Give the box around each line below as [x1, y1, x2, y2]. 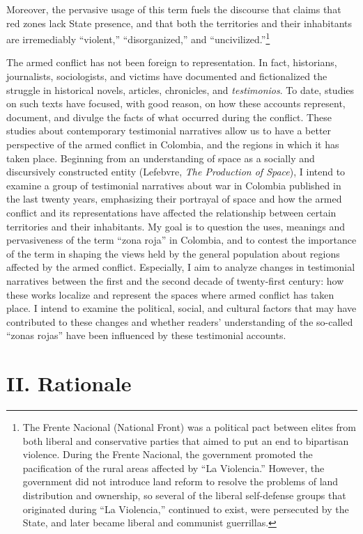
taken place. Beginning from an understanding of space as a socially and [6, 150, 315, 165]
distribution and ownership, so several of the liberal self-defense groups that [22, 488, 346, 502]
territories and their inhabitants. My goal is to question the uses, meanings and [6, 219, 346, 233]
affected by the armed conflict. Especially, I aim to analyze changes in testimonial [6, 260, 355, 274]
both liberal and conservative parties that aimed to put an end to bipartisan [22, 433, 349, 448]
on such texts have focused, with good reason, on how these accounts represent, [6, 96, 346, 111]
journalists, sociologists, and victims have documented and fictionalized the [6, 69, 327, 84]
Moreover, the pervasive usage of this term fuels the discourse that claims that [6, 2, 341, 16]
